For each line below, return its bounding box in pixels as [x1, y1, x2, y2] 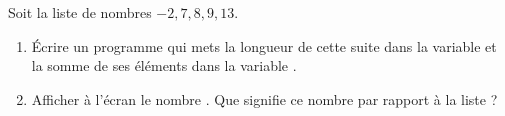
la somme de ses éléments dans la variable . [31, 55, 297, 76]
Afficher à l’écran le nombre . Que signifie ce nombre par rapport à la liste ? [31, 88, 498, 109]
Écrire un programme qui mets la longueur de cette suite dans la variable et [31, 35, 497, 56]
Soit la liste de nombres [8, 2, 152, 22]
